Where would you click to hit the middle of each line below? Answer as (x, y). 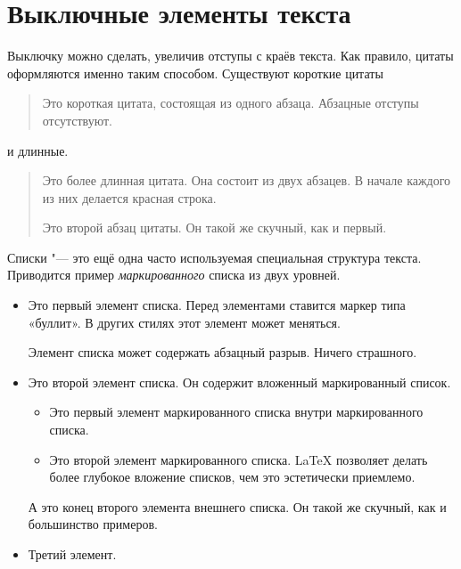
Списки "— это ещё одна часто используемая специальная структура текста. (214, 257)
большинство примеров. (93, 524)
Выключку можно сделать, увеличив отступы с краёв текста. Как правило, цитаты (230, 56)
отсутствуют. (77, 120)
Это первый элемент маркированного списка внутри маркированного (236, 412)
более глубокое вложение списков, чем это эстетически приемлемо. (232, 477)
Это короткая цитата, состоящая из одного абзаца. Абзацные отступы (230, 103)
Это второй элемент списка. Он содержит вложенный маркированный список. (239, 382)
